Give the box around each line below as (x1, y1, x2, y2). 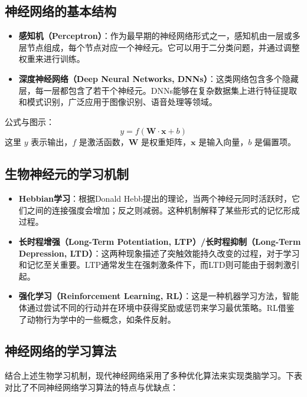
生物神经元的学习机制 (5, 165, 129, 183)
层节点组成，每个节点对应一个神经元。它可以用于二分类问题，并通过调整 (18, 41, 300, 53)
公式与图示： (5, 115, 54, 127)
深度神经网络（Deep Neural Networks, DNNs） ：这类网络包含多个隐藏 (18, 72, 299, 84)
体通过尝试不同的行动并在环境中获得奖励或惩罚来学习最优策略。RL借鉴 (18, 301, 295, 313)
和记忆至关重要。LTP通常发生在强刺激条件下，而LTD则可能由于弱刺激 (18, 258, 292, 271)
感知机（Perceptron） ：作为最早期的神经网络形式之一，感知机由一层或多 (18, 29, 301, 42)
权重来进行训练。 (18, 53, 85, 65)
